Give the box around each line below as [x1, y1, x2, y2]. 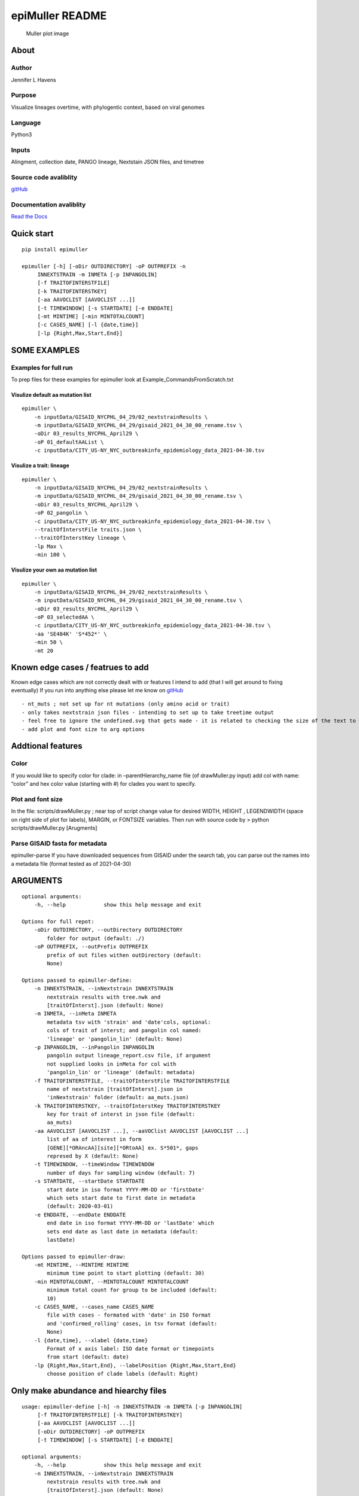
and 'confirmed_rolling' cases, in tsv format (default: [47, 1320, 218, 1327]
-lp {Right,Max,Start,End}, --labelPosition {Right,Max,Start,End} [34, 1362, 236, 1369]
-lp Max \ [34, 543, 63, 550]
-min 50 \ [34, 639, 63, 646]
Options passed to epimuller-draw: [22, 1253, 126, 1260]
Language [11, 118, 41, 127]
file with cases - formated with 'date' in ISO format [47, 1312, 211, 1319]
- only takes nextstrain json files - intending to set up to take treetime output [22, 709, 275, 716]
